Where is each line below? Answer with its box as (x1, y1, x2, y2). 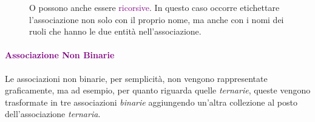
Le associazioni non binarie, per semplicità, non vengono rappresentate (5, 72, 268, 84)
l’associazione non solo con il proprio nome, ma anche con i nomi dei (29, 13, 284, 25)
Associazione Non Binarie (5, 49, 115, 61)
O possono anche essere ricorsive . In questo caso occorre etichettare (29, 1, 280, 13)
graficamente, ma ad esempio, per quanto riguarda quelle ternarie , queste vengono (5, 84, 311, 97)
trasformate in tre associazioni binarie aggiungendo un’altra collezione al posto (5, 95, 297, 108)
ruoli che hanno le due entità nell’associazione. (29, 25, 202, 38)
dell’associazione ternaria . (5, 107, 101, 120)
